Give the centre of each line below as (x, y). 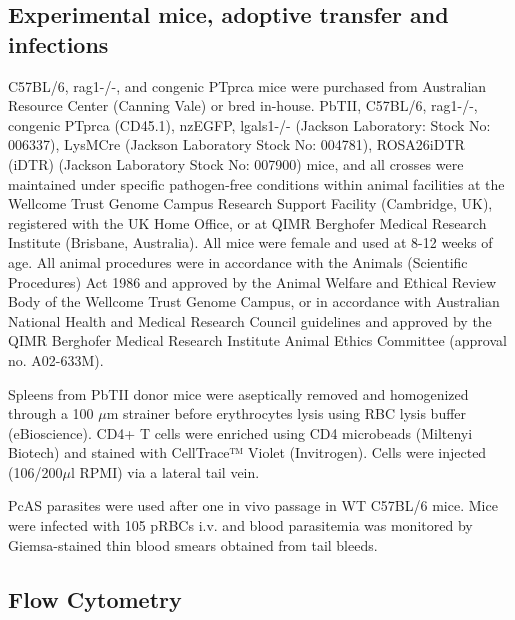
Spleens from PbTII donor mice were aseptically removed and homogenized (238, 393)
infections (58, 43)
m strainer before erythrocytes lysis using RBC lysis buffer (286, 413)
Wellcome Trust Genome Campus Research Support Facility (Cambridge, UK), (250, 203)
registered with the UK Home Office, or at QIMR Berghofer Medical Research (247, 222)
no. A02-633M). (56, 359)
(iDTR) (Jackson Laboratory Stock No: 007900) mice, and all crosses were (236, 163)
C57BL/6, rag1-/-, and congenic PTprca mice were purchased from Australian (247, 85)
